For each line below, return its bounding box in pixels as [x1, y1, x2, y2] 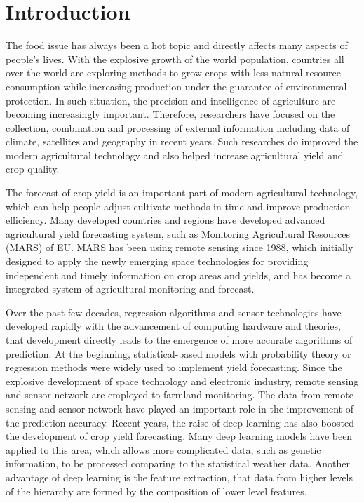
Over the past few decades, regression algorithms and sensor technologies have [6, 304, 342, 319]
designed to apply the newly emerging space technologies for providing [6, 254, 309, 269]
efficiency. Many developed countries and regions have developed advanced [6, 213, 325, 227]
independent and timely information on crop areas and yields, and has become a [6, 267, 351, 282]
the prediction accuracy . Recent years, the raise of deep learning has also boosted [6, 415, 354, 429]
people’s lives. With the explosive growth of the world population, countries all [6, 51, 344, 66]
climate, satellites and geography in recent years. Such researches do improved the [6, 134, 358, 149]
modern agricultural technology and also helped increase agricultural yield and [6, 147, 344, 162]
